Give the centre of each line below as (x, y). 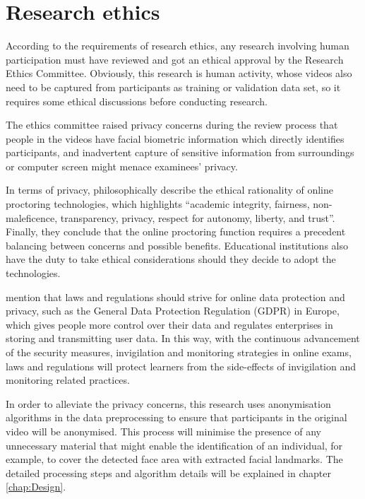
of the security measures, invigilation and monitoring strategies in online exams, (179, 352)
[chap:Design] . (36, 487)
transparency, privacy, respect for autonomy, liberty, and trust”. (198, 217)
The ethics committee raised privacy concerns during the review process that (172, 125)
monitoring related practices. (68, 380)
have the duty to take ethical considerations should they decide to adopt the (171, 259)
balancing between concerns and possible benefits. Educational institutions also (177, 245)
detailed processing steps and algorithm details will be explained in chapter (168, 472)
